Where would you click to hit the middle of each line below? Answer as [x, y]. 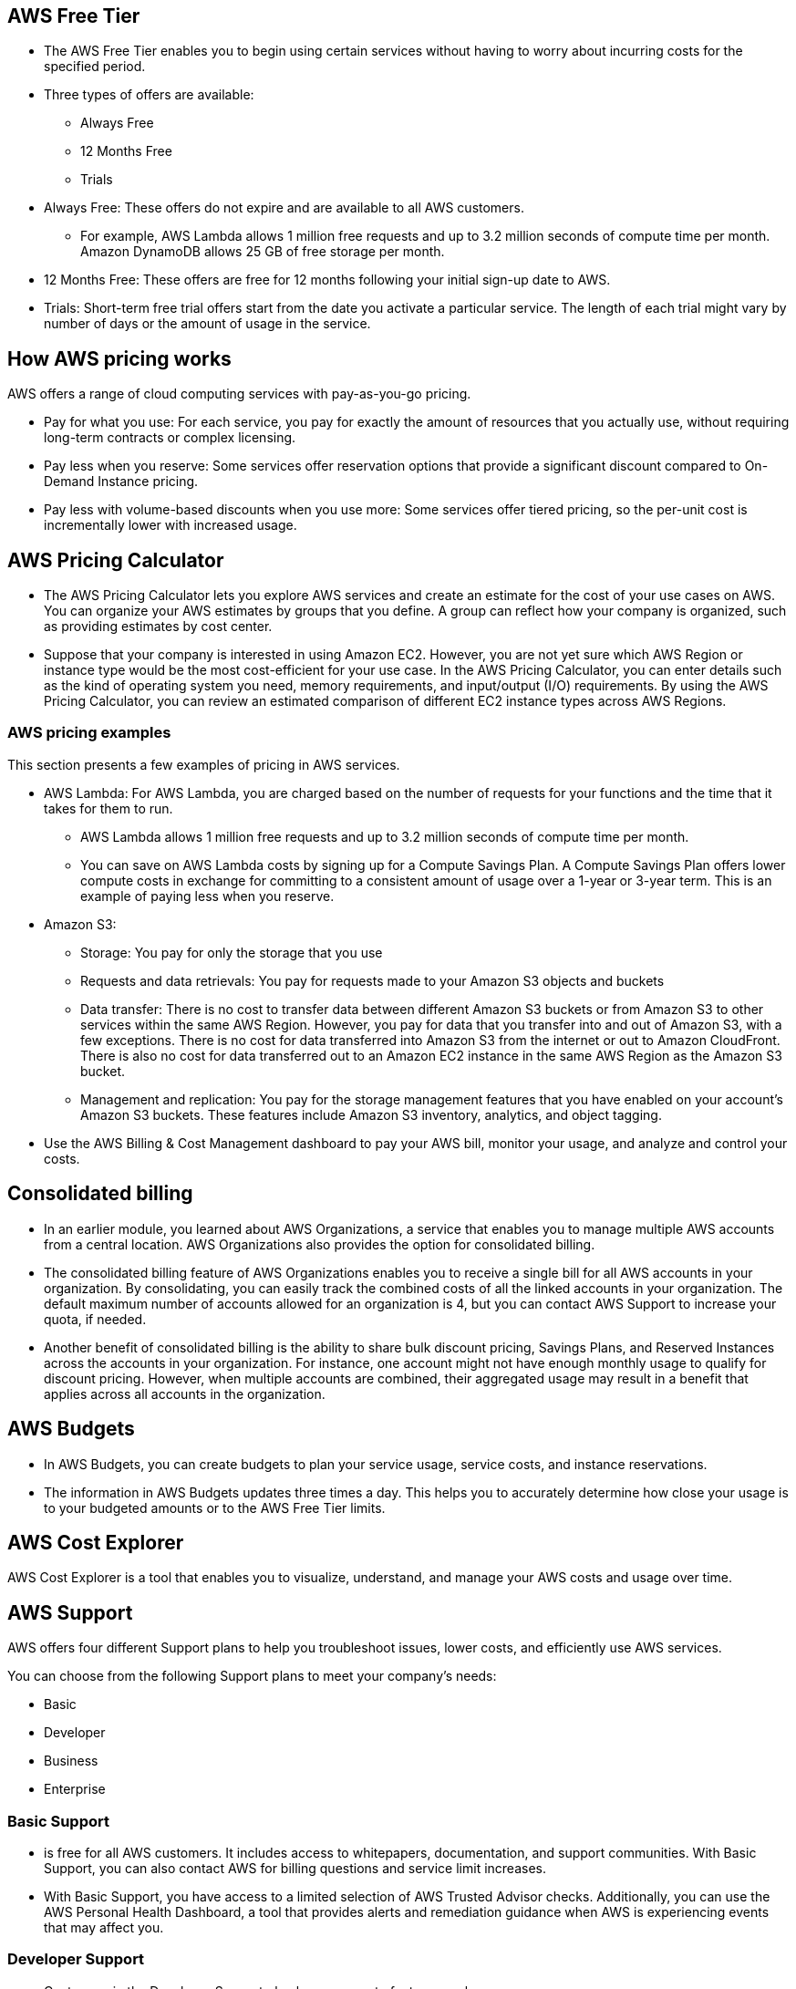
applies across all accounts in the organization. [185, 1393]
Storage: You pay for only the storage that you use [232, 952]
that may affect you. [104, 1927]
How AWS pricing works [119, 358]
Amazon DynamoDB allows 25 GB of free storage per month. [263, 252]
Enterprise [75, 1789]
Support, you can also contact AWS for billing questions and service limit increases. [295, 1868]
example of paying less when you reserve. [207, 896]
